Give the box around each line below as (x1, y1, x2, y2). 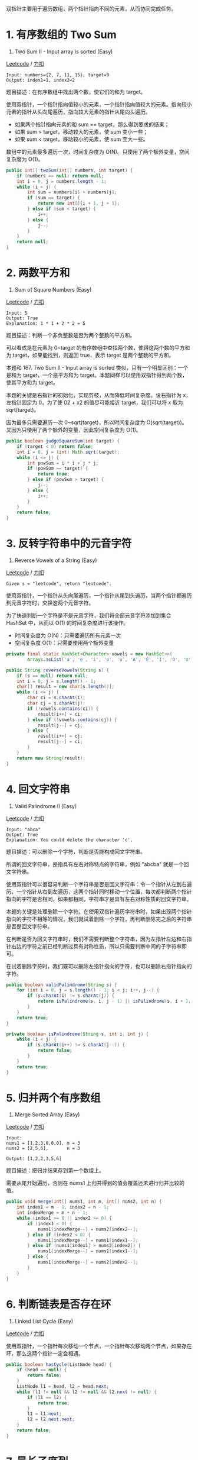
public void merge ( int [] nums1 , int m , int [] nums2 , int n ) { (6, 1199, 162, 1205)
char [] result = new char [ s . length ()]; (16, 684, 115, 690)
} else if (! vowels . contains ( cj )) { (27, 716, 117, 723)
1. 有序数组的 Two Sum (6, 28, 117, 41)
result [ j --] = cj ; (37, 722, 83, 728)
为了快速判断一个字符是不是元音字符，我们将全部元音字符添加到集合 (6, 612, 171, 619)
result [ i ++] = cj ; (37, 733, 83, 739)
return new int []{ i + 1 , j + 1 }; (37, 201, 120, 206)
